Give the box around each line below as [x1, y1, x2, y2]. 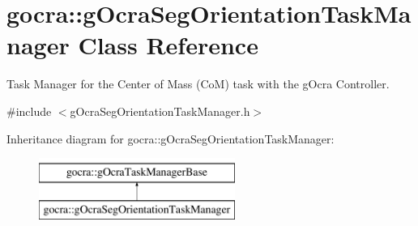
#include [6, 102, 52, 119]
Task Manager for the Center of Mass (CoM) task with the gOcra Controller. [6, 75, 390, 92]
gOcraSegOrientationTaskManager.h [70, 102, 250, 119]
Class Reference [78, 28, 258, 62]
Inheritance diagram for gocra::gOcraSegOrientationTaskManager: [6, 130, 335, 147]
